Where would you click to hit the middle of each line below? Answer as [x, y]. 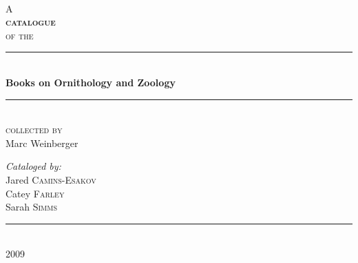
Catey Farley [35, 193]
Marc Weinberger [42, 143]
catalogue [31, 22]
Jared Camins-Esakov [51, 179]
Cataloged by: [33, 166]
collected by [34, 129]
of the [20, 35]
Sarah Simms [32, 207]
